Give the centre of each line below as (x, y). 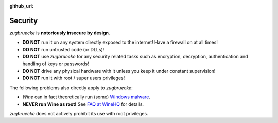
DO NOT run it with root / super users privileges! (74, 78)
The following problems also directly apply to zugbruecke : (71, 88)
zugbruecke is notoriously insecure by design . (60, 33)
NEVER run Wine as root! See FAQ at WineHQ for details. (83, 104)
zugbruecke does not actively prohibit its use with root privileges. (79, 113)
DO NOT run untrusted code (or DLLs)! (63, 49)
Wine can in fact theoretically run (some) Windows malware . (86, 97)
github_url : (21, 6)
